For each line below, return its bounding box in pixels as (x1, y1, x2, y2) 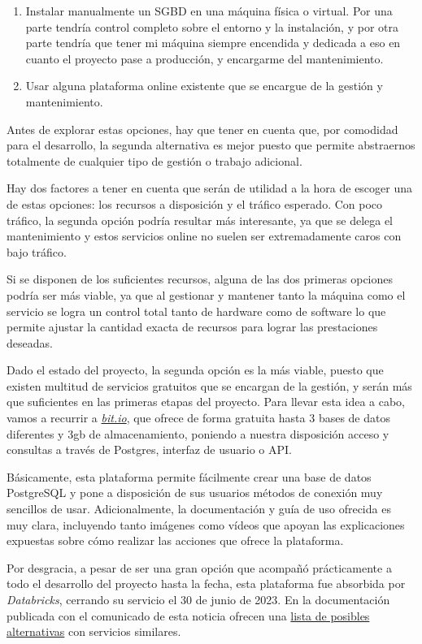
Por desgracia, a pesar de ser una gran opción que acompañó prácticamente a (7, 559, 392, 576)
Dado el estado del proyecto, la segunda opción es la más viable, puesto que (7, 361, 384, 378)
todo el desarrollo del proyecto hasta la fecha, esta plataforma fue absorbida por (7, 575, 406, 592)
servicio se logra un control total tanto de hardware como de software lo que (7, 302, 386, 319)
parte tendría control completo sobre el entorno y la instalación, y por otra (25, 18, 398, 35)
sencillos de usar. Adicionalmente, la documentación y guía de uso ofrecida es (7, 500, 391, 517)
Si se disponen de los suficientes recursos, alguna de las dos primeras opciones (7, 270, 394, 287)
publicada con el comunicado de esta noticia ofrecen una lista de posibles (7, 607, 370, 624)
